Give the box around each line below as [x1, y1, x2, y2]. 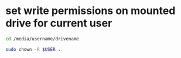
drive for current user [5, 16, 112, 30]
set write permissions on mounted [5, 4, 176, 18]
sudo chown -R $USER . [5, 46, 61, 52]
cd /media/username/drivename [5, 36, 80, 42]
